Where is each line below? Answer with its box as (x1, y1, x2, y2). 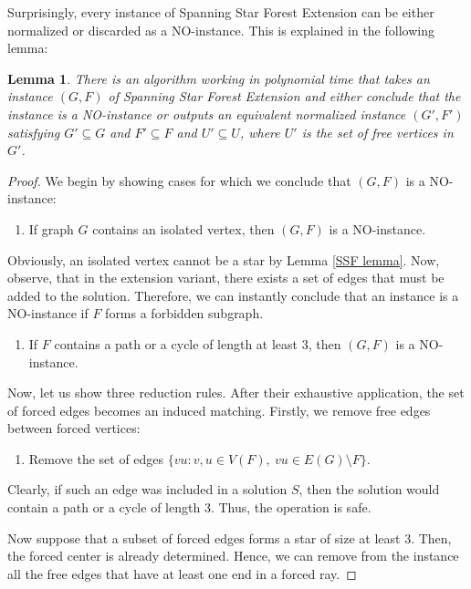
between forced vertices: (7, 418, 141, 438)
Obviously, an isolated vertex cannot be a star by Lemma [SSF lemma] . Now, (7, 250, 440, 269)
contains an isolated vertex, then (92, 219, 275, 238)
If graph (28, 219, 74, 238)
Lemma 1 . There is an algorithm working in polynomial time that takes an (7, 68, 430, 88)
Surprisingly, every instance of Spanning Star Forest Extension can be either (7, 3, 434, 21)
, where (239, 122, 280, 141)
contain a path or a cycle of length (7, 498, 201, 517)
